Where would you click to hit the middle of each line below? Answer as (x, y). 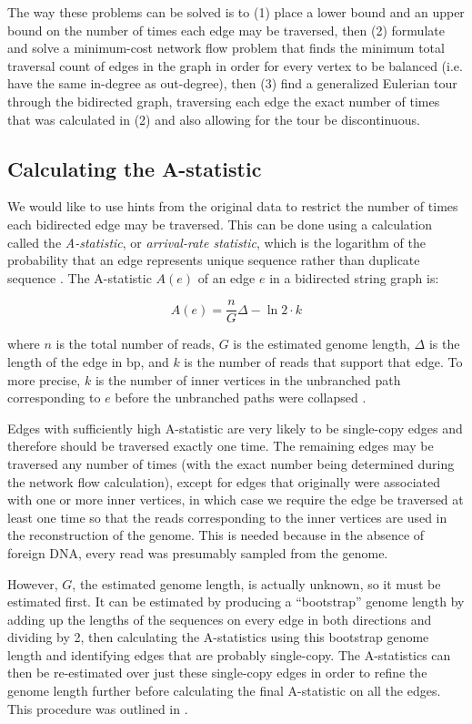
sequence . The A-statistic (80, 277)
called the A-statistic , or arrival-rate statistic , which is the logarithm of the (217, 242)
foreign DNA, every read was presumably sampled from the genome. (198, 552)
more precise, (44, 379)
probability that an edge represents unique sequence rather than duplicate (214, 260)
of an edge (226, 277)
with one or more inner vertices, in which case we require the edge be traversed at (236, 500)
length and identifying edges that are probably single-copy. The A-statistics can (229, 654)
